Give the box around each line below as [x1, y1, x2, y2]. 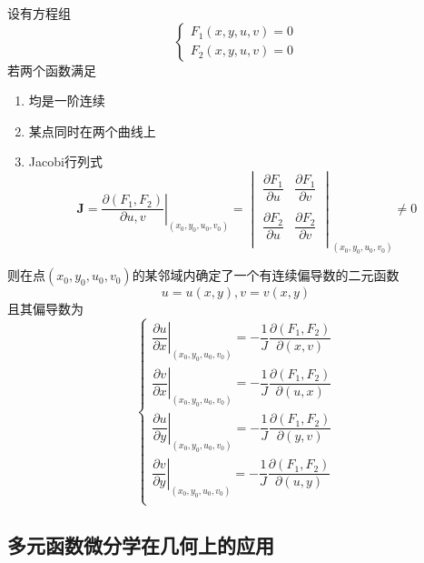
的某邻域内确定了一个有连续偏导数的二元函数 [132, 266, 399, 285]
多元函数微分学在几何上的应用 [7, 531, 274, 559]
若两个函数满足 [7, 60, 96, 79]
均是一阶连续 [28, 91, 105, 110]
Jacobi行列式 [28, 152, 103, 171]
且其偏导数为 [7, 299, 84, 318]
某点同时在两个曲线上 [28, 121, 156, 140]
